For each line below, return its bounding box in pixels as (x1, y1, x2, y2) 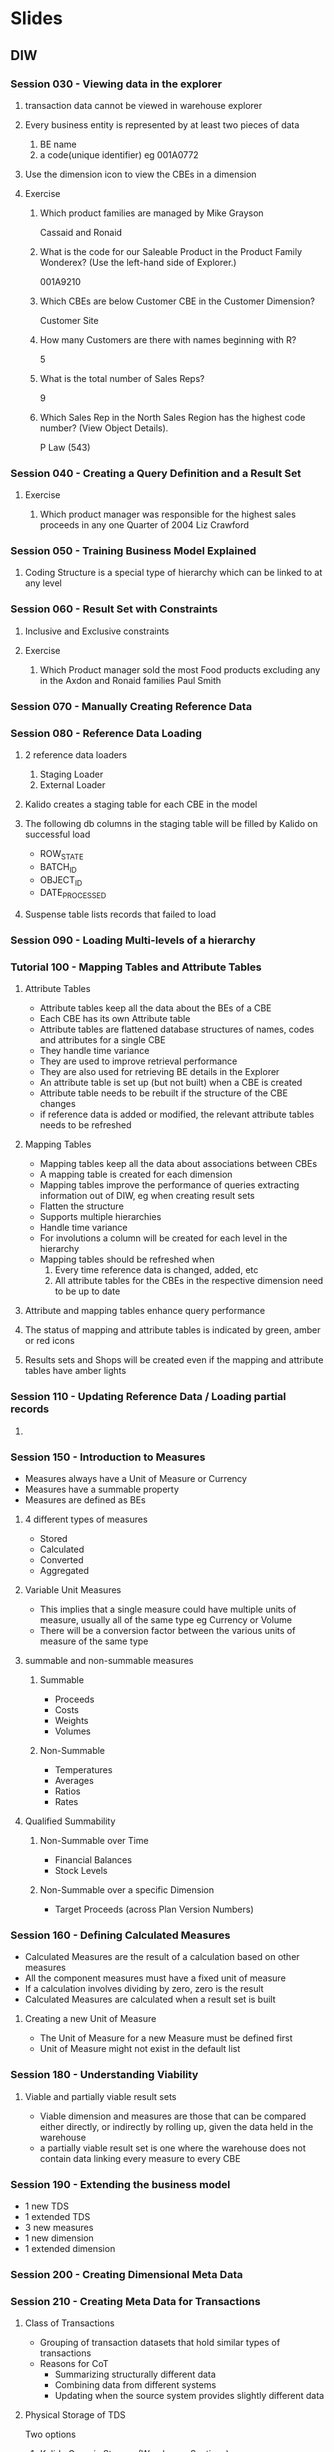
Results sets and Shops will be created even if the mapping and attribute (24, 1354, 324, 1366)
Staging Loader (39, 768, 104, 780)
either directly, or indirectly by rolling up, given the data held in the (39, 2120, 314, 2132)
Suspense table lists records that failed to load (24, 908, 217, 921)
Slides (10, 7, 63, 30)
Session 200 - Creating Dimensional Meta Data (10, 2267, 243, 2281)
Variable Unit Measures (24, 1583, 122, 1596)
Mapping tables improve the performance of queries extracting (39, 1179, 300, 1191)
